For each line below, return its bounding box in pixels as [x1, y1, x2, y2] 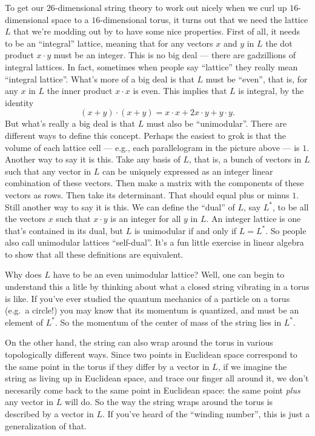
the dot [265, 36, 293, 49]
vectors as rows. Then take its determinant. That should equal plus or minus [5, 188, 290, 201]
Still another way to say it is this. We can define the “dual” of [5, 200, 235, 213]
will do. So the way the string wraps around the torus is [65, 395, 273, 408]
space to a [51, 13, 89, 25]
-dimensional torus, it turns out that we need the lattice [100, 13, 308, 25]
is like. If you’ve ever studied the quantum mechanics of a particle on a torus [5, 292, 290, 304]
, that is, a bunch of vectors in [188, 153, 302, 166]
